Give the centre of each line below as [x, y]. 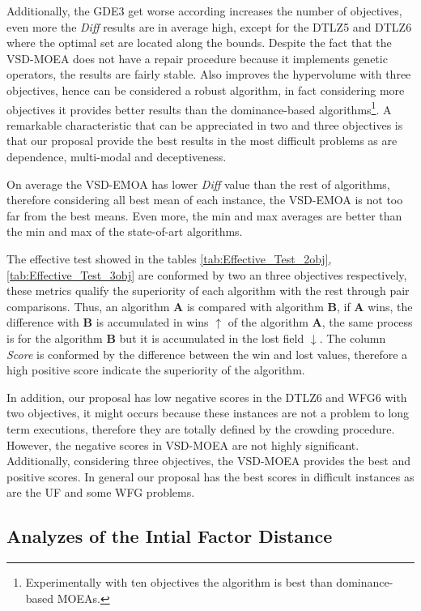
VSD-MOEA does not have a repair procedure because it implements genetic [197, 58]
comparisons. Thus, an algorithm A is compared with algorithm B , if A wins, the [210, 306]
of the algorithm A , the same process [320, 322]
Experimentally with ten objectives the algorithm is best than [179, 582]
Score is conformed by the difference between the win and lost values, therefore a [207, 354]
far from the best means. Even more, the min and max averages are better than [204, 215]
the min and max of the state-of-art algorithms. [125, 231]
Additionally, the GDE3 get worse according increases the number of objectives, [204, 11]
